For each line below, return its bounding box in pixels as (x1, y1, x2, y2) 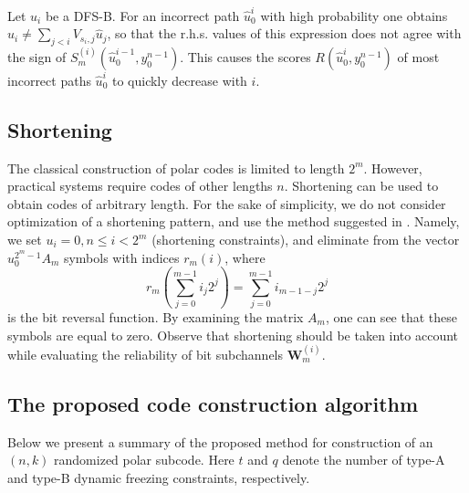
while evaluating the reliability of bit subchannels (7, 344, 284, 363)
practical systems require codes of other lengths (7, 176, 273, 195)
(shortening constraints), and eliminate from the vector (151, 230, 460, 248)
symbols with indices (63, 247, 180, 267)
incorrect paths (7, 70, 91, 89)
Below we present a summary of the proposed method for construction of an (7, 432, 433, 451)
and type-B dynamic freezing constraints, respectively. (7, 467, 310, 487)
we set (7, 230, 42, 248)
